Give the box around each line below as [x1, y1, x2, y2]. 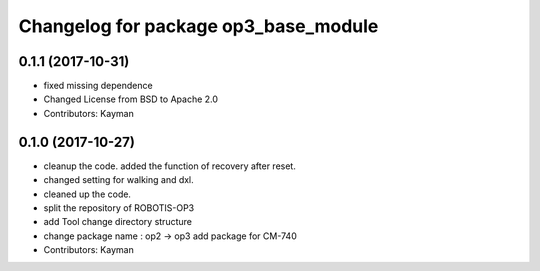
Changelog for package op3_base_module [18, 15, 379, 37]
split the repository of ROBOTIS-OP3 [43, 201, 195, 214]
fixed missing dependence [43, 80, 154, 92]
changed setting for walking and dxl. [43, 174, 194, 186]
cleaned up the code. [43, 188, 132, 200]
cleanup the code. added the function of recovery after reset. [43, 160, 297, 172]
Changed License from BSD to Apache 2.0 [43, 93, 219, 105]
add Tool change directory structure [43, 216, 192, 228]
